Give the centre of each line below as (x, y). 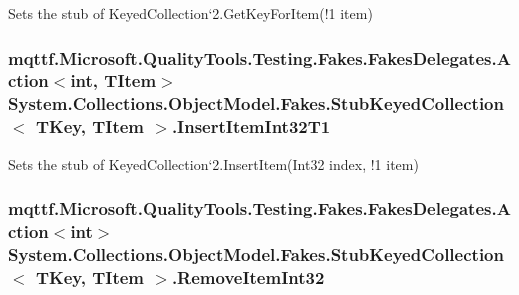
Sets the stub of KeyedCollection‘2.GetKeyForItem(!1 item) (190, 13)
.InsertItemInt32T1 (251, 126)
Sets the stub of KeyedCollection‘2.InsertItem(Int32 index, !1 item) (213, 163)
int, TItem (113, 80)
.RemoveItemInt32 (248, 276)
